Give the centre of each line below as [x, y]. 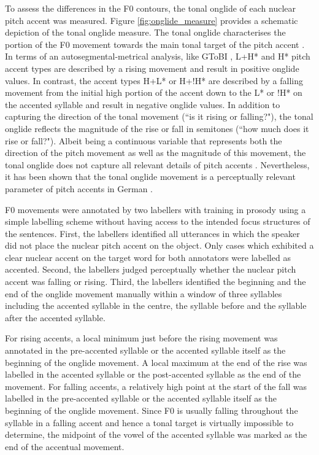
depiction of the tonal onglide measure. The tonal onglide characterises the [145, 32]
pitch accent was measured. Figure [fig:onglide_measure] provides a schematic [152, 20]
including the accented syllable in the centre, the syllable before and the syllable [156, 305]
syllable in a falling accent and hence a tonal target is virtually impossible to [149, 422]
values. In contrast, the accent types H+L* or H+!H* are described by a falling [154, 80]
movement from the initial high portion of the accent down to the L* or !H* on [154, 92]
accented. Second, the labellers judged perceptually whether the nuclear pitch [151, 269]
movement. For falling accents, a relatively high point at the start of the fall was [156, 386]
